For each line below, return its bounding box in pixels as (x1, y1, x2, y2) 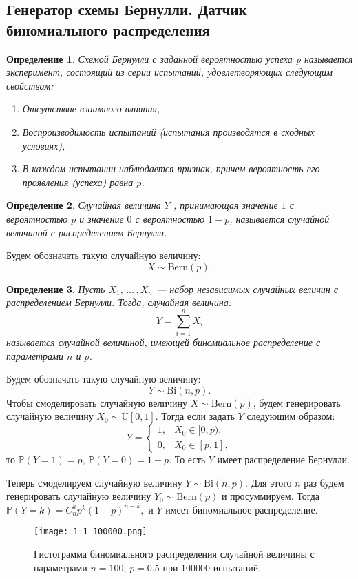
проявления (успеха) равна (22, 174, 134, 189)
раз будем (304, 475, 344, 489)
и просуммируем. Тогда (221, 489, 320, 503)
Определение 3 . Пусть (6, 281, 105, 296)
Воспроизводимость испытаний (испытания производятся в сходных (22, 124, 315, 139)
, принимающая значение (173, 198, 278, 212)
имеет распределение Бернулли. (217, 452, 350, 466)
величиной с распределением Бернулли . (6, 225, 167, 239)
